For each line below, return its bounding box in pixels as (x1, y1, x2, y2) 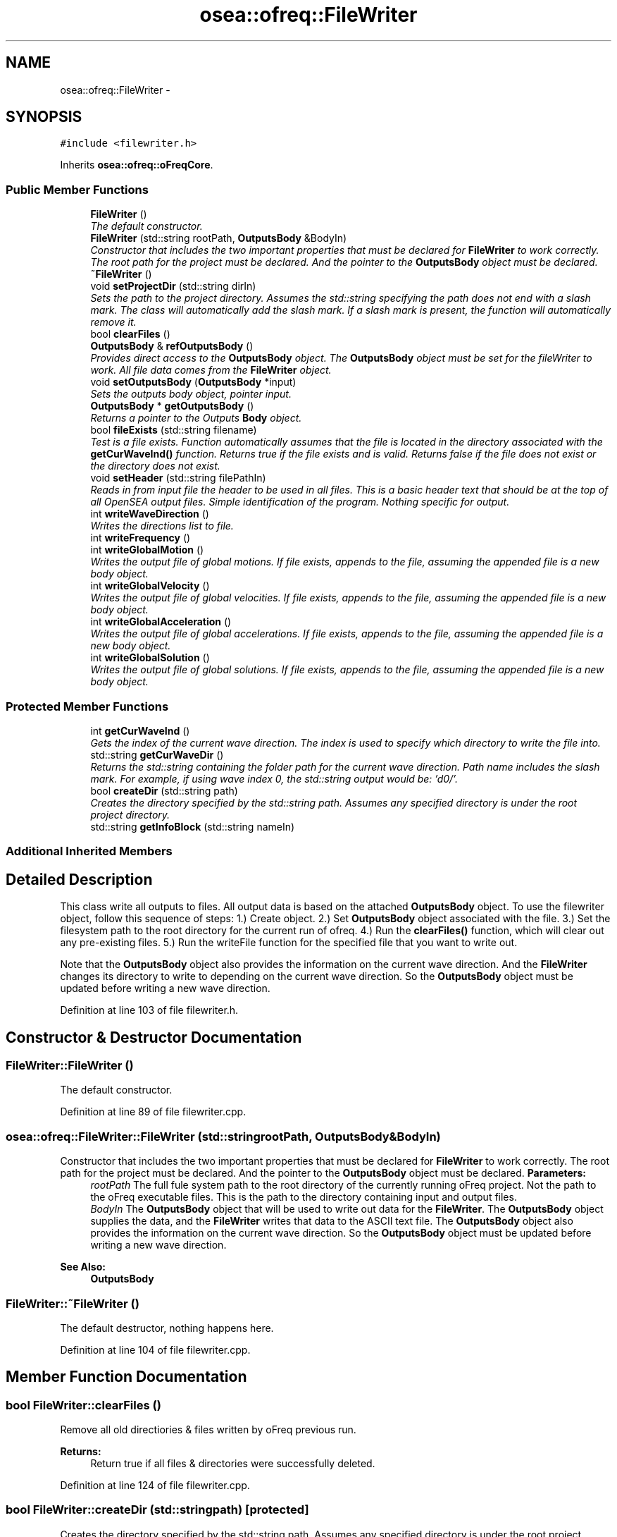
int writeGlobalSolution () (90, 651, 210, 664)
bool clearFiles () (90, 328, 170, 341)
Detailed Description (6, 870, 153, 888)
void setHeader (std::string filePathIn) (90, 472, 266, 484)
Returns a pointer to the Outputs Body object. (90, 412, 302, 424)
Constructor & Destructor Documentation (6, 1028, 302, 1046)
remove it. (90, 316, 137, 329)
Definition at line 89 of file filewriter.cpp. (60, 1106, 247, 1118)
